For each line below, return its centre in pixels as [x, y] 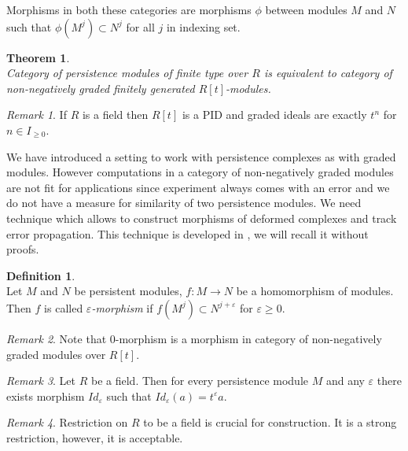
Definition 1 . [41, 275]
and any [345, 381]
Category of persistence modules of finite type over [127, 73]
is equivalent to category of [328, 73]
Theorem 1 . [38, 57]
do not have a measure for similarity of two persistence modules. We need [184, 203]
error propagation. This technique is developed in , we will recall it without [187, 233]
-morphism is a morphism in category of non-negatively [248, 338]
